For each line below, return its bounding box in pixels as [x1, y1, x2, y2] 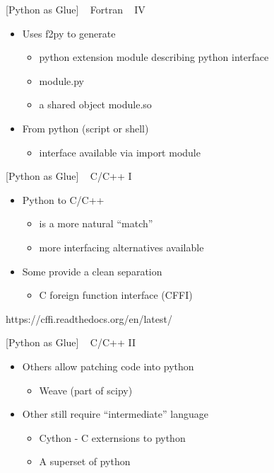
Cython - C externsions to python [39, 430, 186, 445]
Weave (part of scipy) [39, 382, 133, 397]
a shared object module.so [39, 97, 152, 112]
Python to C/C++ [22, 192, 105, 207]
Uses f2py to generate [22, 25, 116, 40]
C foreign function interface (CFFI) [39, 287, 193, 302]
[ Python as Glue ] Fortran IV [6, 2, 145, 16]
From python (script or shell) [22, 120, 149, 135]
